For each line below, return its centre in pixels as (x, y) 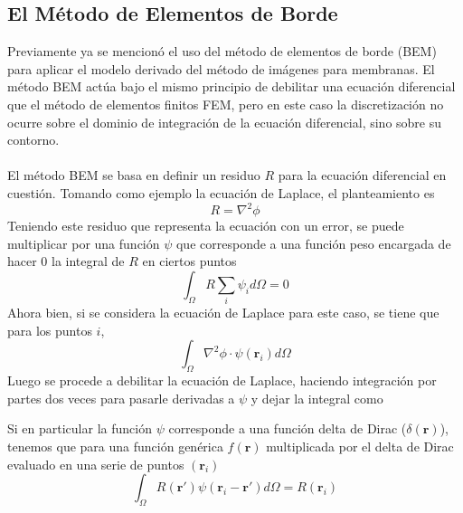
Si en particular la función (80, 428)
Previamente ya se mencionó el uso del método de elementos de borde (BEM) (222, 51)
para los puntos (50, 330)
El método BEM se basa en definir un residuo (134, 175)
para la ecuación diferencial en (362, 175)
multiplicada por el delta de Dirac (360, 446)
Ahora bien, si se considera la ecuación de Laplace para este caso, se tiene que (223, 313)
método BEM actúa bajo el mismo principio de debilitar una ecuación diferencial (231, 86)
